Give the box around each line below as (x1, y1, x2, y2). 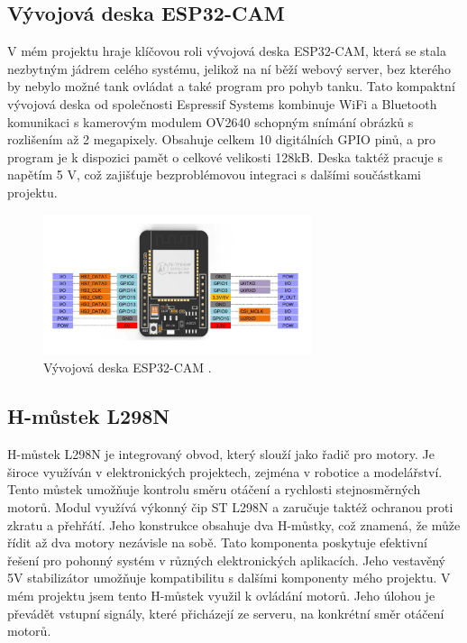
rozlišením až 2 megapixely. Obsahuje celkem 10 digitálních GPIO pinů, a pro (7, 130, 435, 149)
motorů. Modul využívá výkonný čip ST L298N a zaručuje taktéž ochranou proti (7, 498, 453, 517)
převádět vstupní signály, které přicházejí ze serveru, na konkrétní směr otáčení (7, 603, 444, 622)
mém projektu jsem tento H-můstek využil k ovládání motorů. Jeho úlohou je (7, 586, 435, 605)
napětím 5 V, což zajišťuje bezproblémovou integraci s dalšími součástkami (7, 165, 421, 184)
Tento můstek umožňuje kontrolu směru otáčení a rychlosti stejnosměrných (7, 480, 421, 499)
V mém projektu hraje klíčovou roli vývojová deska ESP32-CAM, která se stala (7, 41, 446, 60)
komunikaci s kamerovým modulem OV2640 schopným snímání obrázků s (7, 112, 414, 131)
